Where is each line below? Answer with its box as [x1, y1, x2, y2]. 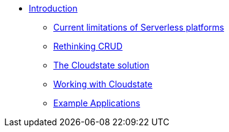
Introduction [29, 3, 78, 13]
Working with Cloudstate [53, 79, 152, 89]
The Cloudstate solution [53, 60, 149, 70]
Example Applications [53, 98, 140, 108]
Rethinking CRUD [53, 41, 123, 51]
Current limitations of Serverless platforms [53, 22, 224, 32]
